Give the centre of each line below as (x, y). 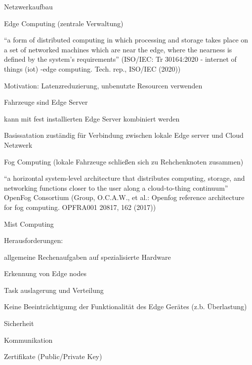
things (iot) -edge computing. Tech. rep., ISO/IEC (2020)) (92, 68)
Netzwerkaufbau (28, 6)
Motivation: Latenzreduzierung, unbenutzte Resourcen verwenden (103, 85)
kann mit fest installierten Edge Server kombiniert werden (92, 118)
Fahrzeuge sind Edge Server (46, 102)
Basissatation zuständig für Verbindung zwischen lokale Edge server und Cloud (124, 135)
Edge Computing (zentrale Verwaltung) (64, 23)
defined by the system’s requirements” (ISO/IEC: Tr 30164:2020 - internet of (120, 59)
